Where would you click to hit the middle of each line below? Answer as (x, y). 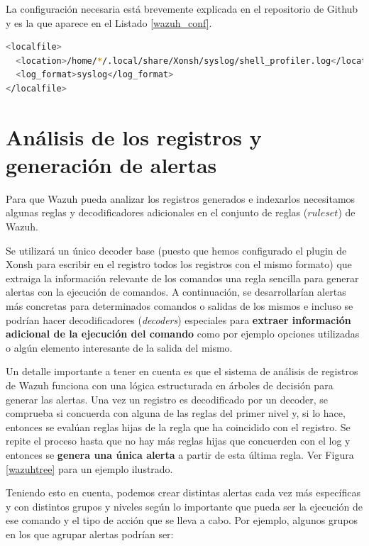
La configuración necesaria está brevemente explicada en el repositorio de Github (182, 9)
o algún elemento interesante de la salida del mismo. (119, 347)
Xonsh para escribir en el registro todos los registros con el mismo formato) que (179, 264)
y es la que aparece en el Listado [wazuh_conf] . (109, 22)
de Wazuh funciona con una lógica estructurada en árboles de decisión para (170, 385)
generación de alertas (111, 164)
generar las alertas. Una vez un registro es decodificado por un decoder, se (167, 399)
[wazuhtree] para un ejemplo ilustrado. (89, 468)
